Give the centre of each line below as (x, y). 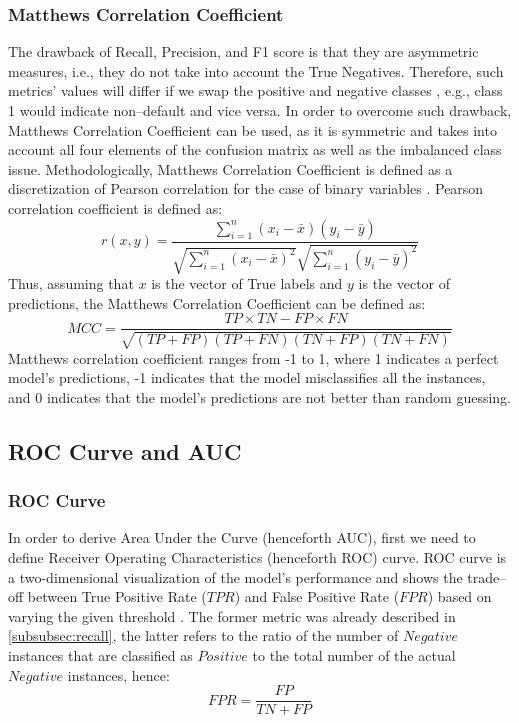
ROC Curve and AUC (125, 450)
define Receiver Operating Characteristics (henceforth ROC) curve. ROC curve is (257, 557)
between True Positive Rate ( (117, 596)
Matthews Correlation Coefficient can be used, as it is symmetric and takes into (252, 129)
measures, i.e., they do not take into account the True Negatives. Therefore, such (256, 70)
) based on (459, 596)
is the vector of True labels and (247, 282)
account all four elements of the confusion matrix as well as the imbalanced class (255, 149)
